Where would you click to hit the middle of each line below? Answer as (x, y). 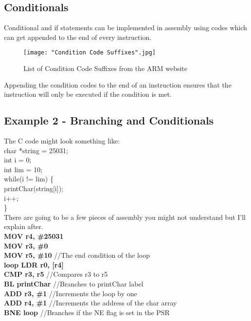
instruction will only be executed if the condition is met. (88, 94)
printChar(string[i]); (34, 188)
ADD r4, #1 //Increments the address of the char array (90, 303)
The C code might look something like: (62, 141)
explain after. (24, 226)
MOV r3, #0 (26, 245)
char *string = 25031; (36, 150)
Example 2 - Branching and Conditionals (109, 120)
